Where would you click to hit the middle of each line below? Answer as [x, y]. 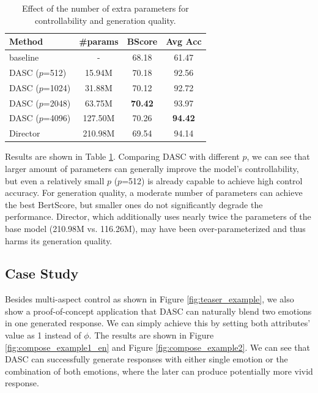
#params [99, 41]
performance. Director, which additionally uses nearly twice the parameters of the [158, 216]
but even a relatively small [55, 180]
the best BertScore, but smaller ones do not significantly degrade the [134, 204]
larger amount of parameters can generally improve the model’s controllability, [152, 168]
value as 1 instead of [43, 335]
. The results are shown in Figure [151, 335]
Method [26, 41]
